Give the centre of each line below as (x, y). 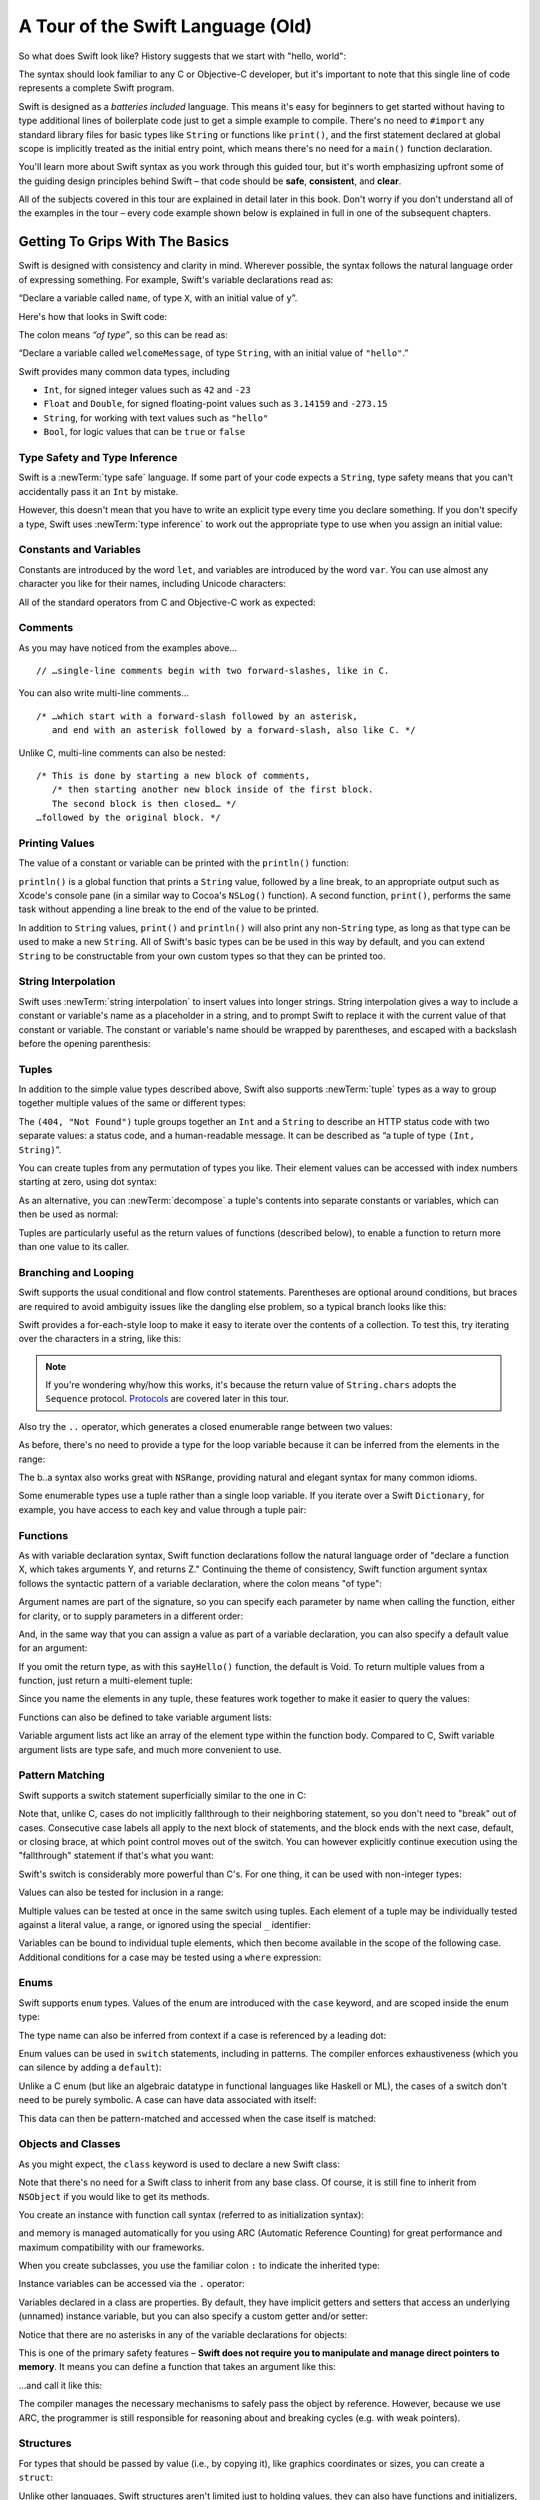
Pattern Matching (61, 1775)
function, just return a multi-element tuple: (105, 1681)
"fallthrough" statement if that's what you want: (116, 1856)
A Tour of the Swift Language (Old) (165, 26)
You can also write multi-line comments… (104, 693)
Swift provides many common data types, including (124, 371)
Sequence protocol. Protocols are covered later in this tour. (167, 1399)
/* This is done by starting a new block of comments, (173, 775)
